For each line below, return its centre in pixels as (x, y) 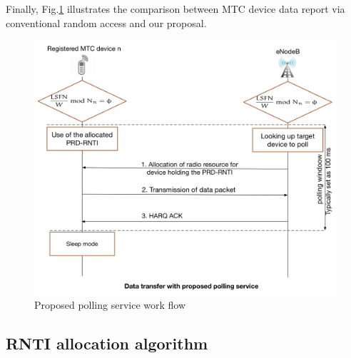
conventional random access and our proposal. (106, 22)
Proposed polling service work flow (110, 304)
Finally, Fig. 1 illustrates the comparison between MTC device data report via (175, 9)
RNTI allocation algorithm (107, 343)
